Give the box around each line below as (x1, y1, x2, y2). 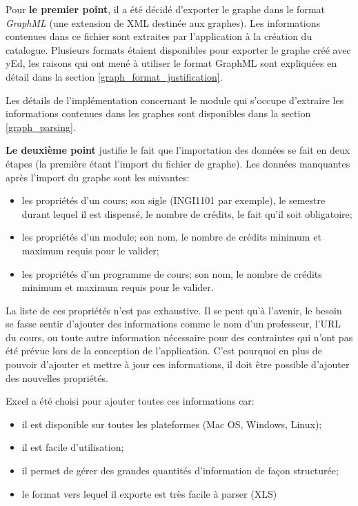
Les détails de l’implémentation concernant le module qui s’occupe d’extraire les (6, 92, 344, 107)
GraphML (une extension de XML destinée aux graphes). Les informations (6, 15, 320, 30)
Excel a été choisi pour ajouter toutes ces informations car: (6, 394, 255, 408)
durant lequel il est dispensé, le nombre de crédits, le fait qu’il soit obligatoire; (21, 206, 352, 221)
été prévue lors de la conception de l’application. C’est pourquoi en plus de (6, 343, 322, 358)
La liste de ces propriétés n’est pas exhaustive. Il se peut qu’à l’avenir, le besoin (6, 303, 342, 317)
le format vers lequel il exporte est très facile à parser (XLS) (21, 486, 277, 500)
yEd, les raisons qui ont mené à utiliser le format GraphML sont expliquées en (6, 56, 337, 70)
